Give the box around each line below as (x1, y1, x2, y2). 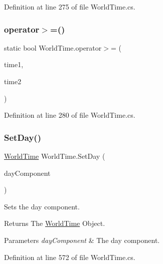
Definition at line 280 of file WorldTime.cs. (4, 110, 135, 120)
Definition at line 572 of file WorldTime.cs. (4, 251, 135, 262)
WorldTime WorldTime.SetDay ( (4, 151, 105, 161)
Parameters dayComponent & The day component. (4, 234, 160, 245)
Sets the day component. (4, 201, 80, 211)
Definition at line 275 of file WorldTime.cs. (4, 2, 135, 12)
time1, (4, 59, 24, 70)
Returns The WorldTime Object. (4, 218, 105, 228)
